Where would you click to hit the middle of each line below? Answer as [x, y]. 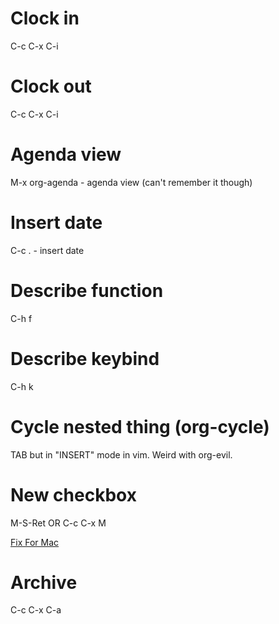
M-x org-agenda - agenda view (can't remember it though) [131, 182]
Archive [44, 582]
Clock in [45, 18]
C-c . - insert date [47, 250]
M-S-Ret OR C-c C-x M [58, 523]
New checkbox [73, 494]
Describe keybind [85, 358]
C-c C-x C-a [36, 610]
